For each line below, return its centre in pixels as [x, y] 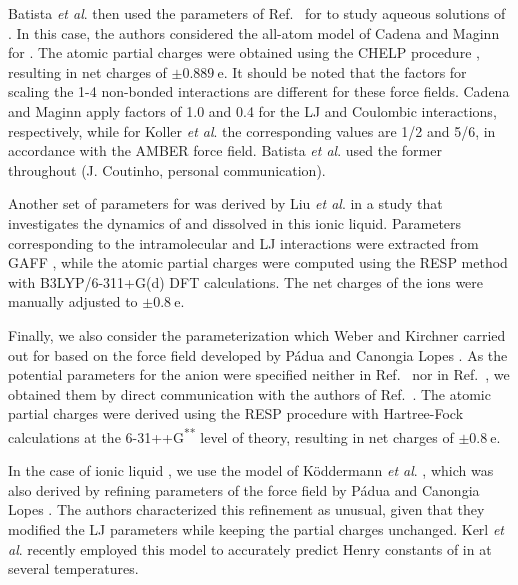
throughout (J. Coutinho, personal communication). [167, 169]
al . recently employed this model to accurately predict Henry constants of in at [250, 548]
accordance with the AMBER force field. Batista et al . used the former [225, 150]
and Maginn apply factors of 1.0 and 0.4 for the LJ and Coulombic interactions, [252, 110]
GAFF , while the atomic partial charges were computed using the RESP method [258, 262]
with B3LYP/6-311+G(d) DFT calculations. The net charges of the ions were [246, 281]
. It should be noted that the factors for [345, 71]
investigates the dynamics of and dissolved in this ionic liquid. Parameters [235, 222]
